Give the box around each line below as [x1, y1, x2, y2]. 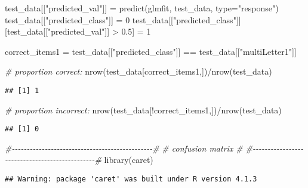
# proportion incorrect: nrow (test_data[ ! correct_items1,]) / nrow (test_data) [5, 103, 282, 116]
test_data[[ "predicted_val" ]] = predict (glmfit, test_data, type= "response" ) [5, 2, 279, 14]
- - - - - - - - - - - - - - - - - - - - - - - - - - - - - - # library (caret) [5, 153, 153, 166]
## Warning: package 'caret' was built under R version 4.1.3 [5, 175, 257, 184]
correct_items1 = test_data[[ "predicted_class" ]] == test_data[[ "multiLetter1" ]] [5, 45, 297, 57]
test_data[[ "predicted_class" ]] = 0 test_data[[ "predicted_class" [5, 13, 236, 26]
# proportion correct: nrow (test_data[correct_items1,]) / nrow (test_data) [5, 65, 272, 78]
